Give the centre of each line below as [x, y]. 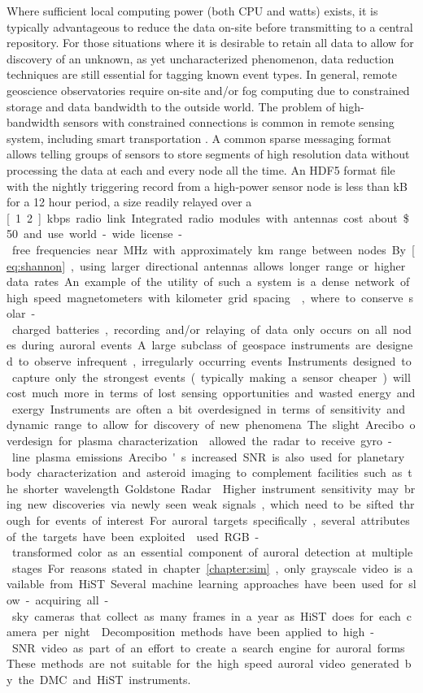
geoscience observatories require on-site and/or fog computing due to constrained [208, 90]
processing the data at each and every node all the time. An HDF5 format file [201, 169]
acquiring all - [72, 599]
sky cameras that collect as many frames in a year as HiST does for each [206, 615]
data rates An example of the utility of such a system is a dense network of [208, 282]
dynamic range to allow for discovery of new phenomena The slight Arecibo [205, 424]
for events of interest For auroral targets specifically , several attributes [223, 520]
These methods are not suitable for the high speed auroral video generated [203, 663]
